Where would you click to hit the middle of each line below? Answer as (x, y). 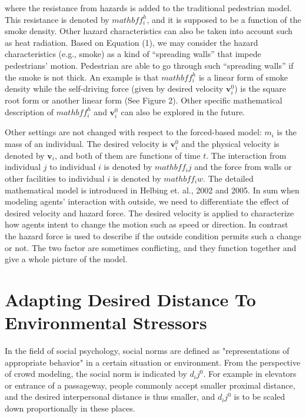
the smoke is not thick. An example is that (82, 77)
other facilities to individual (55, 178)
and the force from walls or (243, 167)
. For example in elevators (250, 374)
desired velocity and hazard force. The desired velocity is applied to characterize (149, 213)
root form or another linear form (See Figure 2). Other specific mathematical (144, 100)
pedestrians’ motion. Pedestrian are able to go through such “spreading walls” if (149, 65)
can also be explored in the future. (183, 111)
